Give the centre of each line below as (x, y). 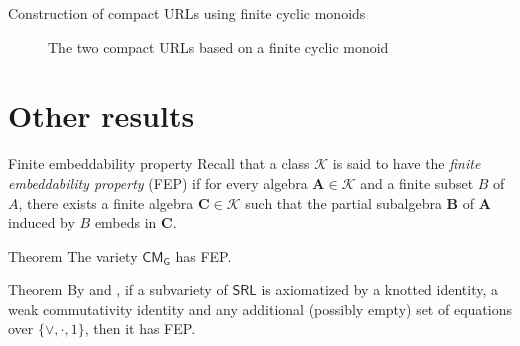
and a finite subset (417, 182)
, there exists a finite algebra (106, 202)
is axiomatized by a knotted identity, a (380, 289)
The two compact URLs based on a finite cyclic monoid (218, 46)
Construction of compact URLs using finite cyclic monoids (187, 13)
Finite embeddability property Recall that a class (159, 163)
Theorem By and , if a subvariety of (118, 289)
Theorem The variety (73, 255)
